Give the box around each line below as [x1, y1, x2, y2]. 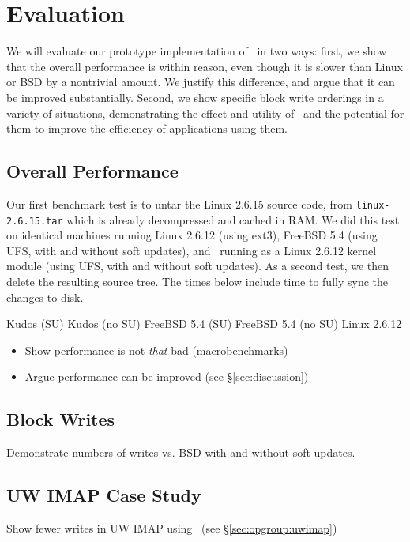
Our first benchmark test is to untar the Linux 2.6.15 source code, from [6, 195, 352, 212]
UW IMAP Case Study [6, 483, 201, 507]
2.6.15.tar [6, 215, 63, 227]
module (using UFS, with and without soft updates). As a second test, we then [6, 258, 389, 274]
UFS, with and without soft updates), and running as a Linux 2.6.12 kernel [6, 242, 377, 258]
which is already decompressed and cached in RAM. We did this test [66, 211, 400, 228]
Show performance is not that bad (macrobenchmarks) [24, 341, 288, 358]
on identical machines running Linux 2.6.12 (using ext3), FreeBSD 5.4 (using [6, 227, 378, 243]
